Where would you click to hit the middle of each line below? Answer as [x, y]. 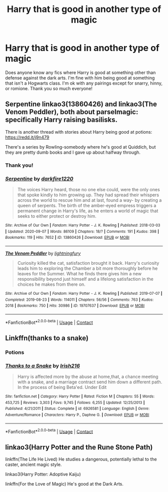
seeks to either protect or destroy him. [57, 216]
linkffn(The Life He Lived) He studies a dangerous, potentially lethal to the [81, 459]
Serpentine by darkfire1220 [39, 179]
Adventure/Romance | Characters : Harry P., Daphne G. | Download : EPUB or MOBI [77, 415]
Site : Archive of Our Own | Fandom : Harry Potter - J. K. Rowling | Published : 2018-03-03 [83, 225]
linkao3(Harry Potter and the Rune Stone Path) [79, 447]
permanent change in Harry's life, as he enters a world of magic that [88, 211]
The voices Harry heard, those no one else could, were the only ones [88, 189]
